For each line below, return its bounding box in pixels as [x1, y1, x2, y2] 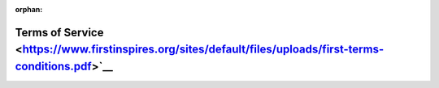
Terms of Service [15, 25, 104, 40]
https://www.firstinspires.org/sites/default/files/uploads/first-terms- [22, 43, 385, 57]
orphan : [15, 5, 43, 14]
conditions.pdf [15, 60, 93, 73]
